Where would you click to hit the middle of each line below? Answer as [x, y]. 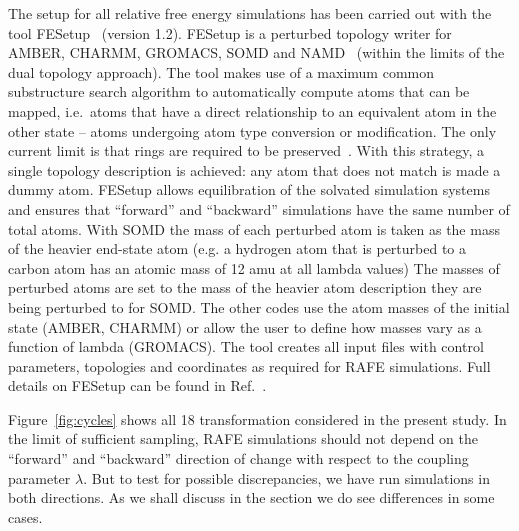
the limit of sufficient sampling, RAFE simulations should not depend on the [243, 438]
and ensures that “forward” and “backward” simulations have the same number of [259, 208]
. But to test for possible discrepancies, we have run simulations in [286, 477]
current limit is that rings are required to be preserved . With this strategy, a [246, 150]
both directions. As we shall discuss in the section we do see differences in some [251, 497]
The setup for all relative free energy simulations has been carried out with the [250, 13]
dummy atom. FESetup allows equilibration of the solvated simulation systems [249, 189]
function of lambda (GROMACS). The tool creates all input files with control [246, 346]
